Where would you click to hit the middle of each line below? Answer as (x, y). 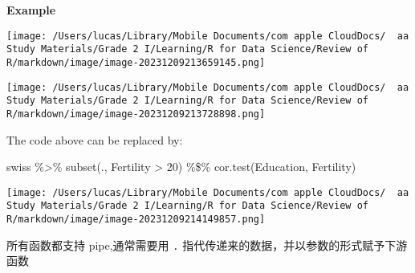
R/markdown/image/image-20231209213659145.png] (136, 62)
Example (31, 10)
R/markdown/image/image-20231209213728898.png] (136, 114)
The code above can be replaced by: (95, 139)
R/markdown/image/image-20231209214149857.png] (136, 220)
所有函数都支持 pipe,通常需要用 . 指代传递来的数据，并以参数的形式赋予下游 (207, 244)
